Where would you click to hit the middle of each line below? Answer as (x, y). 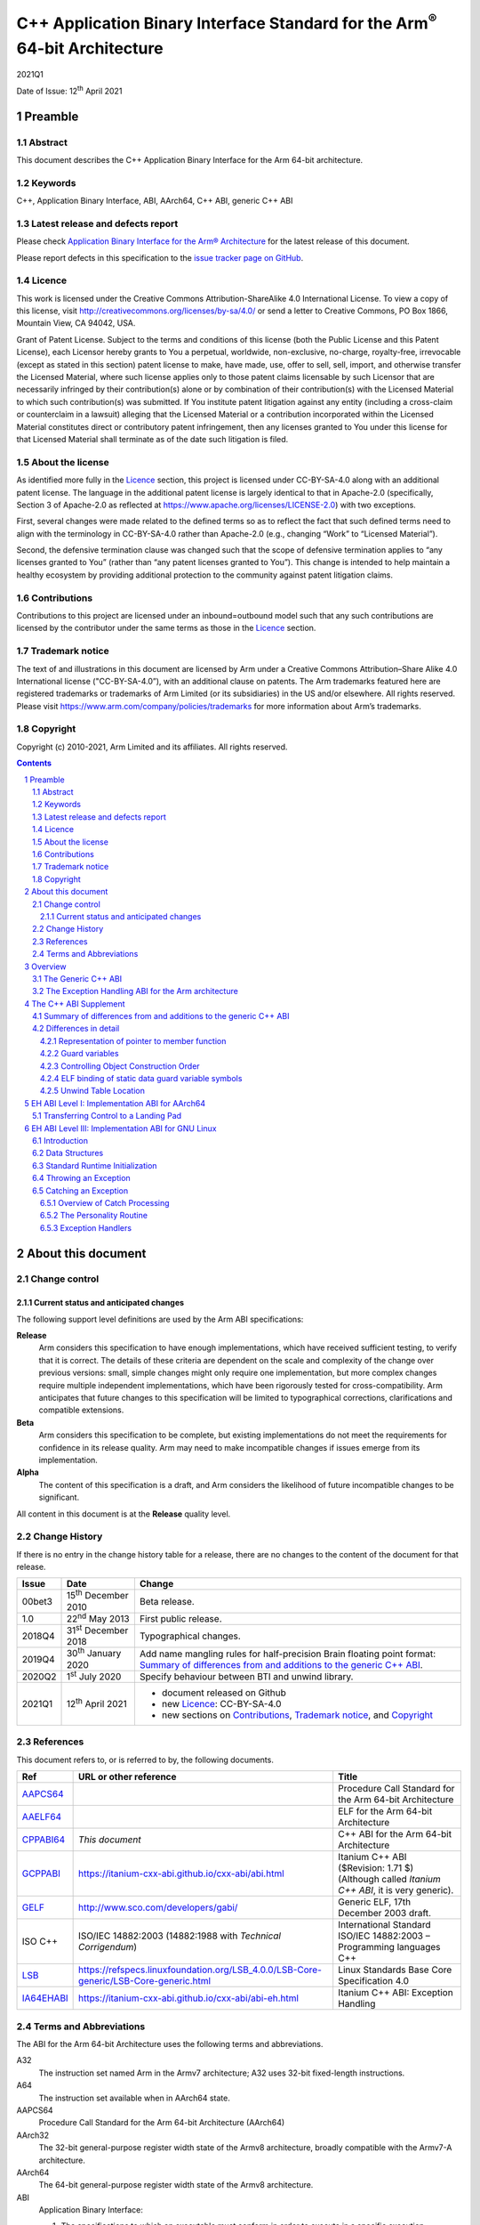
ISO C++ (40, 1942)
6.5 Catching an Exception (80, 1190)
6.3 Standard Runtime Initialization (95, 1165)
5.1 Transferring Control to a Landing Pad (107, 1116)
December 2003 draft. (384, 1913)
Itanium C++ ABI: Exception (396, 1993)
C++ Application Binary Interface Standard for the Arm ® (227, 21)
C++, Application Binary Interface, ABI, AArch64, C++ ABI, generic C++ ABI (155, 201)
